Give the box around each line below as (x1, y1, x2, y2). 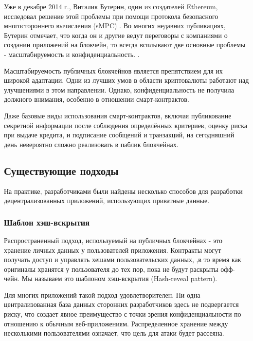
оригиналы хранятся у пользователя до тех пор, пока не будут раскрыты (4, 264, 218, 274)
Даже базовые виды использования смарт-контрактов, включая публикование (4, 110, 232, 120)
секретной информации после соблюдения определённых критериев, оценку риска (4, 120, 247, 130)
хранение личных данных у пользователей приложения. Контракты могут (4, 245, 221, 255)
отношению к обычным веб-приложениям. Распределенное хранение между (4, 318, 228, 328)
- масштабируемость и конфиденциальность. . (4, 49, 140, 59)
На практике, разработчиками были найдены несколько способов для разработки (4, 186, 243, 196)
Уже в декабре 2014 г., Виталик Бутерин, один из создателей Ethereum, (4, 1, 218, 11)
